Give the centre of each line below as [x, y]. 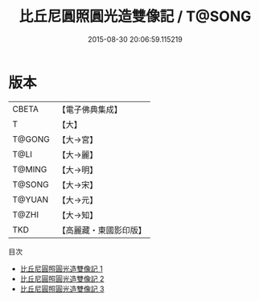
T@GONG [31, 139]
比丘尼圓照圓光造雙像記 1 [61, 268]
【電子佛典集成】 [90, 109]
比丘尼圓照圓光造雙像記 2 [62, 278]
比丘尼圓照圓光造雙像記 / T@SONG [135, 16]
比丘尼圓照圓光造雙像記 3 [62, 289]
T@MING [30, 169]
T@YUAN [31, 200]
